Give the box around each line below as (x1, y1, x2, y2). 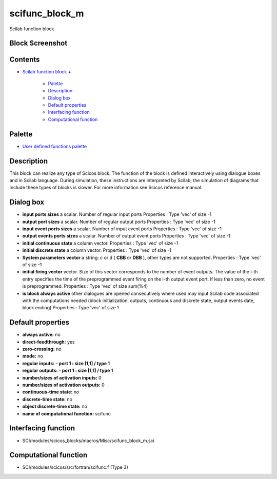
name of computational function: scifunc (22, 410, 111, 416)
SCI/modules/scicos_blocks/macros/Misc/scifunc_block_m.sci (22, 437, 155, 444)
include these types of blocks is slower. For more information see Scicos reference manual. (9, 185, 203, 191)
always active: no (22, 331, 61, 338)
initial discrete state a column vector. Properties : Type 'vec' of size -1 (22, 247, 171, 253)
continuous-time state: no (22, 389, 80, 395)
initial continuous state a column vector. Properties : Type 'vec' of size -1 (22, 240, 179, 246)
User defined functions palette (22, 143, 87, 149)
